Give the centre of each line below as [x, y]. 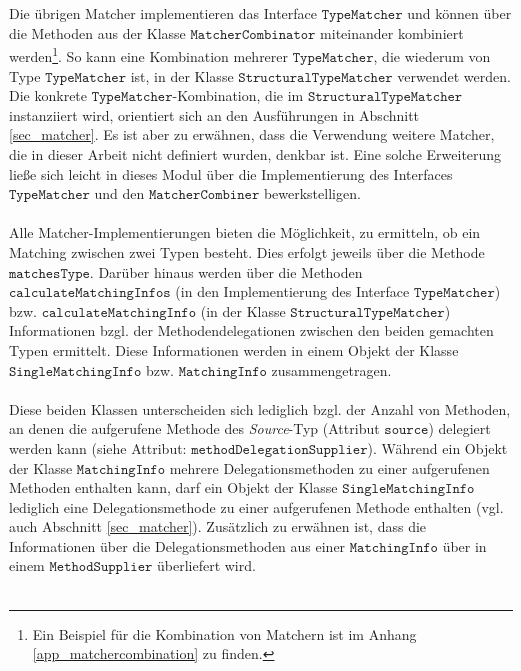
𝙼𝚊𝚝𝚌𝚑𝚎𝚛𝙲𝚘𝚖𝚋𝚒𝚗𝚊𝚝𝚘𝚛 [253, 34]
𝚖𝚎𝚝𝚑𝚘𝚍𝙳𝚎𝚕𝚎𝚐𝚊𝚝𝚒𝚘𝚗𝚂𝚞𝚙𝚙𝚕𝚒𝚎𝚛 [279, 449]
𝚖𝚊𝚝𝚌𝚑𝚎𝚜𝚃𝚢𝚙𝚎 [49, 273]
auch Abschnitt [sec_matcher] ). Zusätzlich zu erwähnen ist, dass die [218, 526]
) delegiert [459, 428]
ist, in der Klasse [182, 75]
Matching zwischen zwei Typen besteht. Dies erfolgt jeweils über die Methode [247, 251]
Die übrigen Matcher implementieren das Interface [163, 13]
